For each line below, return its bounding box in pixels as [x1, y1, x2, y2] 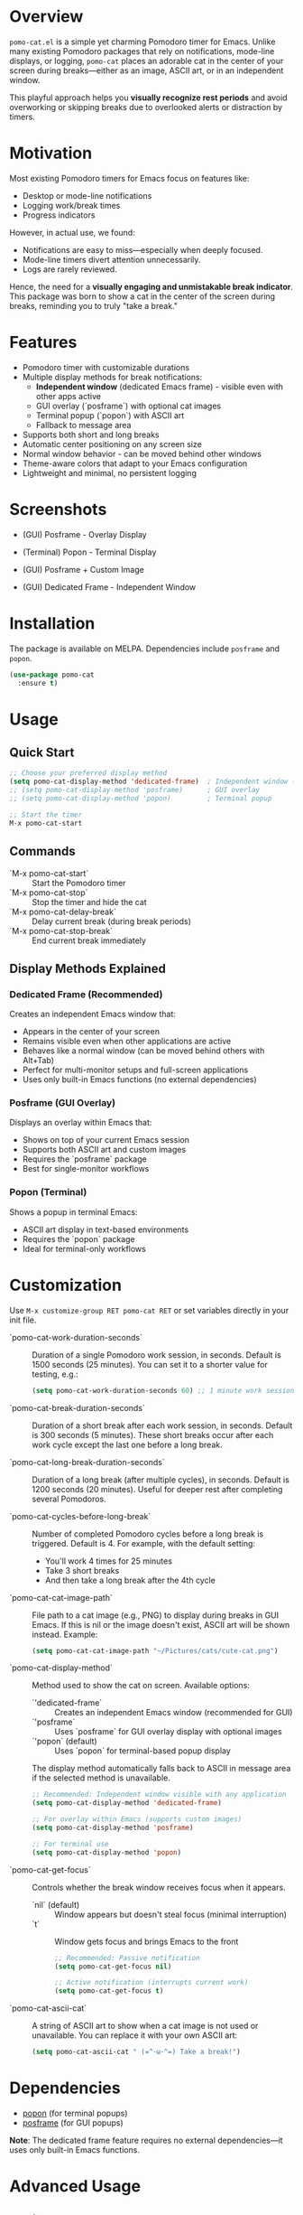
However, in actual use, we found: [9, 227, 135, 238]
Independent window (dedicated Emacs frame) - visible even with [35, 381, 284, 392]
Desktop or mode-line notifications [22, 190, 152, 201]
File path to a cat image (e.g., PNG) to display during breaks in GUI [32, 1610, 280, 1621]
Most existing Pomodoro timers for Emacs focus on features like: [9, 173, 250, 183]
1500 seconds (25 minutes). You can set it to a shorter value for [32, 1359, 268, 1369]
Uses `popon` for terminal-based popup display [54, 1745, 232, 1756]
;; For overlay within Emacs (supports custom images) [32, 1815, 243, 1824]
